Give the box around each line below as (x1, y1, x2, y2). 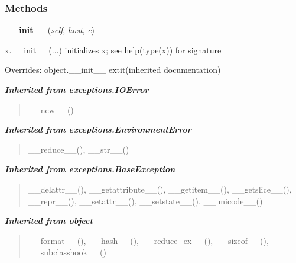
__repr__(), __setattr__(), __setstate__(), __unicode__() (28, 194, 263, 207)
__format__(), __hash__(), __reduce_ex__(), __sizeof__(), (28, 234, 269, 246)
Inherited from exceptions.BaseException (5, 163, 175, 175)
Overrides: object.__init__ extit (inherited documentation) (5, 63, 221, 76)
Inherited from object (5, 214, 93, 227)
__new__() (28, 103, 74, 116)
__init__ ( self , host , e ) (5, 24, 95, 36)
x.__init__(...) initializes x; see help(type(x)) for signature (5, 43, 222, 56)
